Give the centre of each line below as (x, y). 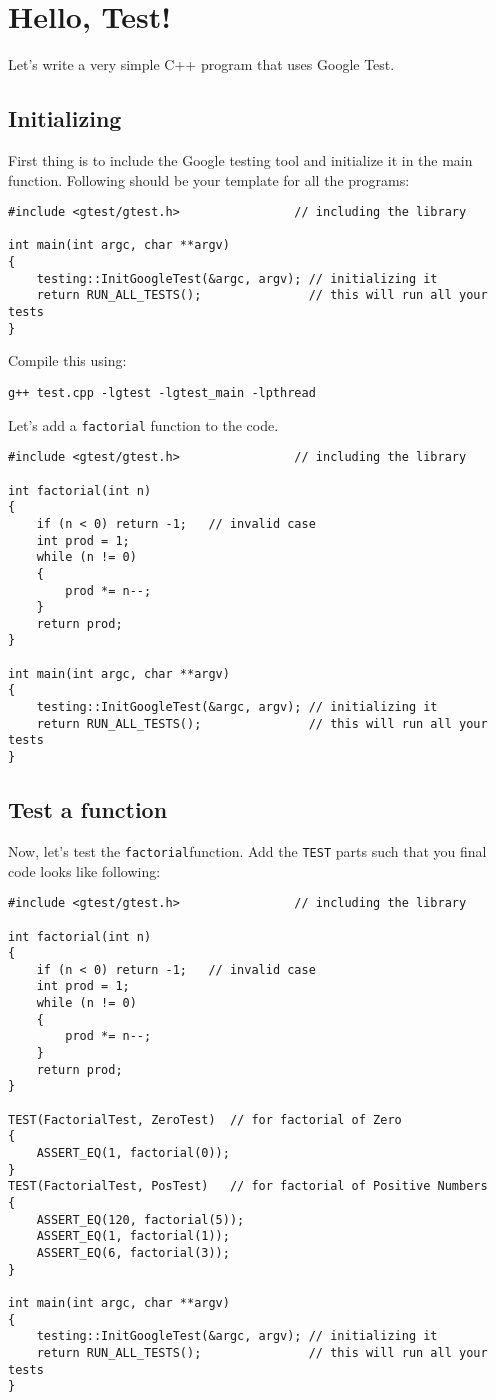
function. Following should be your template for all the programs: (209, 179)
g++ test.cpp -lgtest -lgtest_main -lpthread (162, 392)
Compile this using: (67, 360)
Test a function (88, 809)
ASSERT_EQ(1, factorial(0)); (133, 1153)
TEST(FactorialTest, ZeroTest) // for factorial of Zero (205, 1119)
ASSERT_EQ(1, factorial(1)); (133, 1236)
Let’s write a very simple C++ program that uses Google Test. (201, 64)
